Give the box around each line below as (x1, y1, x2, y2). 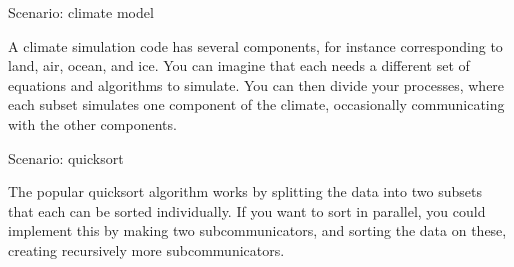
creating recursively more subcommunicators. (8, 239, 285, 260)
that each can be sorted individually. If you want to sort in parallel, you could (8, 200, 486, 221)
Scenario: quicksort (8, 147, 124, 168)
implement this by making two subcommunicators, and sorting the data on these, (8, 220, 507, 241)
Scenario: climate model (8, 2, 154, 22)
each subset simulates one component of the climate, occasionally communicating (8, 94, 505, 115)
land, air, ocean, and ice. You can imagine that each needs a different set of (8, 55, 470, 76)
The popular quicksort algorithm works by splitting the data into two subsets (8, 181, 482, 202)
